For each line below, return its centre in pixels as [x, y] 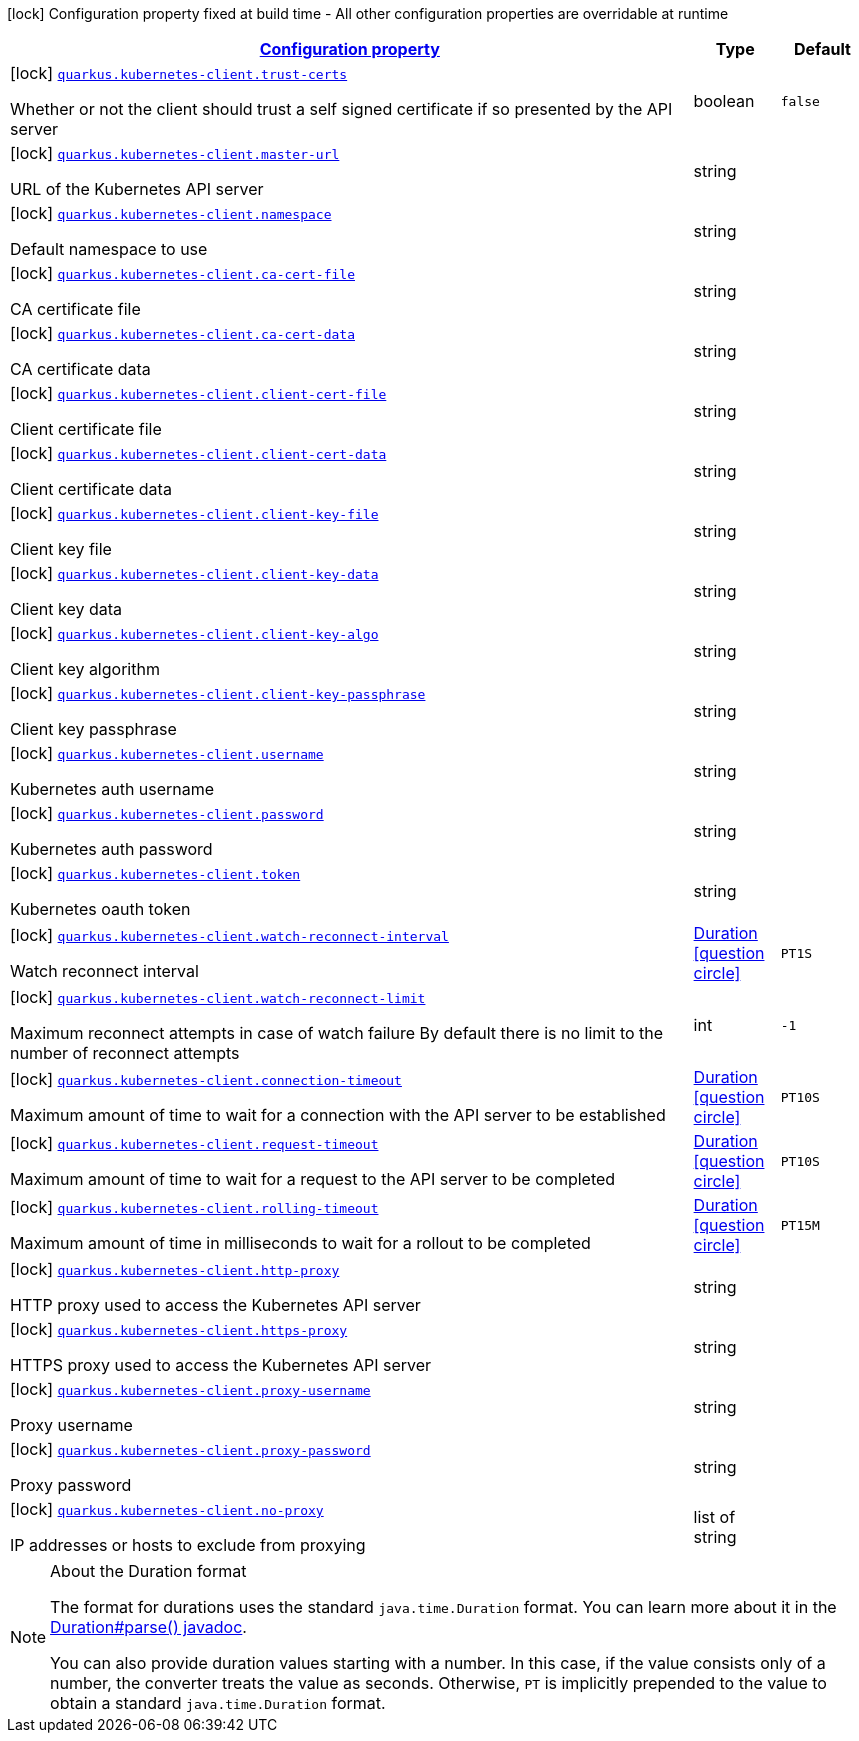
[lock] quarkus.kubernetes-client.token [155, 873]
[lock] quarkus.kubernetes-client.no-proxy [167, 1509]
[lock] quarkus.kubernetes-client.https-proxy [179, 1329]
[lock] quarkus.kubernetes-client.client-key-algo [194, 633]
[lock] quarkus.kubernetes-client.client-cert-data [198, 453]
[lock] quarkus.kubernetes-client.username [167, 753]
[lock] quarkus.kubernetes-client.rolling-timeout [194, 1207]
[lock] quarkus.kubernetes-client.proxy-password [190, 1449]
